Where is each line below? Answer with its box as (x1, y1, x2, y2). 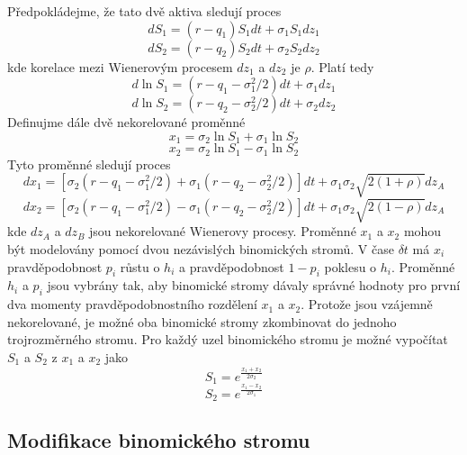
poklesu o (324, 257, 377, 276)
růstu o (120, 257, 160, 276)
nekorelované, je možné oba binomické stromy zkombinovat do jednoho (7, 312, 397, 331)
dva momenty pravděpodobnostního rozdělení (7, 295, 257, 314)
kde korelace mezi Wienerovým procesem (7, 57, 233, 76)
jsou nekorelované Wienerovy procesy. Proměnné (89, 222, 356, 241)
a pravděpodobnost (178, 257, 284, 276)
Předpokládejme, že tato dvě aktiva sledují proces (7, 2, 282, 20)
